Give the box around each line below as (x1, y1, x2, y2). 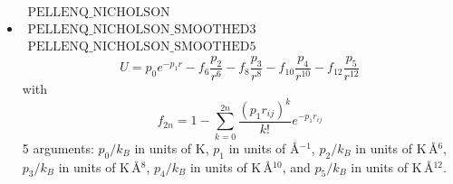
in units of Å (228, 138, 300, 157)
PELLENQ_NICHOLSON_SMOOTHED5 (27, 41, 256, 54)
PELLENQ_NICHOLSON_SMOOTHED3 (27, 23, 256, 37)
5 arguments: (22, 138, 94, 157)
